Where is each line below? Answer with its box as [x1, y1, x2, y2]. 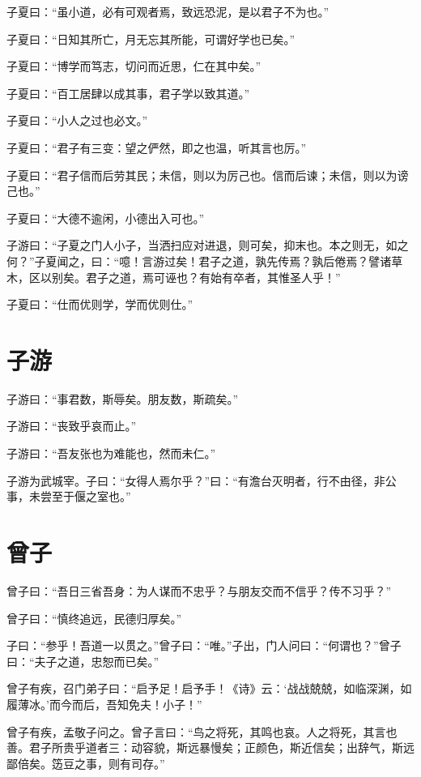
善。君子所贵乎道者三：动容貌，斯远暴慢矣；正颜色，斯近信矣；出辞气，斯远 [6, 739, 415, 756]
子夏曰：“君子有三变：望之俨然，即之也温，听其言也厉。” [6, 139, 307, 156]
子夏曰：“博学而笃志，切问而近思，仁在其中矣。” [6, 58, 262, 75]
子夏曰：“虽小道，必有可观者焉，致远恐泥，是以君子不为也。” [6, 3, 330, 19]
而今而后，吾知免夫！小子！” [49, 695, 202, 712]
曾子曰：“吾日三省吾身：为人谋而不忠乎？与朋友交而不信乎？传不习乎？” [6, 582, 392, 599]
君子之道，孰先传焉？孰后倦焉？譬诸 [198, 252, 392, 269]
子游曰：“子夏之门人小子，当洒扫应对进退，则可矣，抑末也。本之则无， [6, 237, 386, 254]
